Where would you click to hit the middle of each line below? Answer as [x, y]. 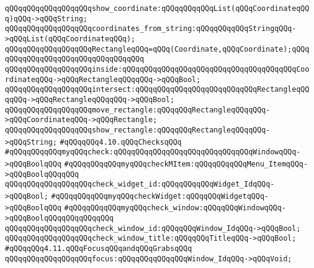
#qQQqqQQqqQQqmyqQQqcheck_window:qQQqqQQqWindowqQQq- [175, 208]
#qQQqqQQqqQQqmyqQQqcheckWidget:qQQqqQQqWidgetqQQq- [160, 196]
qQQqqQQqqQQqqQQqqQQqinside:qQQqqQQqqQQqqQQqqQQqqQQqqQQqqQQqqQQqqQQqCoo [157, 69]
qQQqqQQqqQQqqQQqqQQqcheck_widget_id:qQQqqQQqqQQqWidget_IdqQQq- [140, 184]
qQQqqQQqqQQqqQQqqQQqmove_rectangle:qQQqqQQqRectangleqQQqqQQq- [138, 110]
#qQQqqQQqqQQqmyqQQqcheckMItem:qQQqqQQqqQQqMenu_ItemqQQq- [186, 164]
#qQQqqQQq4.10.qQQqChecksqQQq [121, 142]
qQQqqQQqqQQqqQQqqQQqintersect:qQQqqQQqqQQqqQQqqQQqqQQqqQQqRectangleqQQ [157, 90]
